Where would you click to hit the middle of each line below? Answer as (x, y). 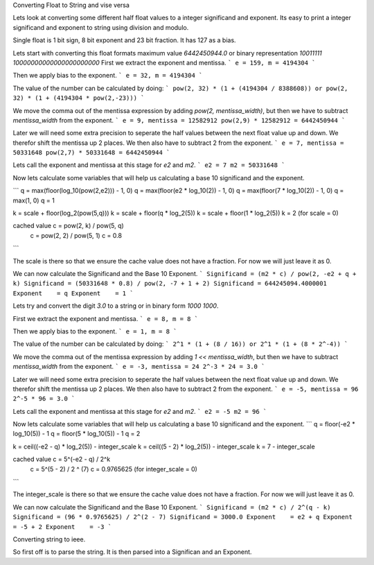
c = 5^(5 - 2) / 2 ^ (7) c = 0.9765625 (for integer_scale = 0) (114, 469)
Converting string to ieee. (49, 539)
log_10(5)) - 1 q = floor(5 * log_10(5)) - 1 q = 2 (77, 434)
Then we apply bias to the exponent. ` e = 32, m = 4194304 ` (108, 76)
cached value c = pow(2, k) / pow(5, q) (68, 226)
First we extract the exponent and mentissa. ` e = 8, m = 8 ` (106, 318)
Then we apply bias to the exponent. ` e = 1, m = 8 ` (95, 331)
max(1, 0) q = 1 (34, 200)
